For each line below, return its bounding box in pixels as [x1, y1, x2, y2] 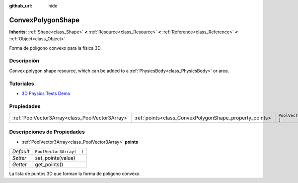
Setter [12, 155, 27, 162]
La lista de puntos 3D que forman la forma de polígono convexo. [9, 171, 141, 177]
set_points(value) [35, 155, 75, 162]
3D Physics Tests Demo [21, 90, 71, 96]
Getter [12, 161, 27, 168]
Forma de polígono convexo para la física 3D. [9, 45, 102, 51]
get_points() [35, 161, 64, 168]
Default [12, 148, 30, 155]
